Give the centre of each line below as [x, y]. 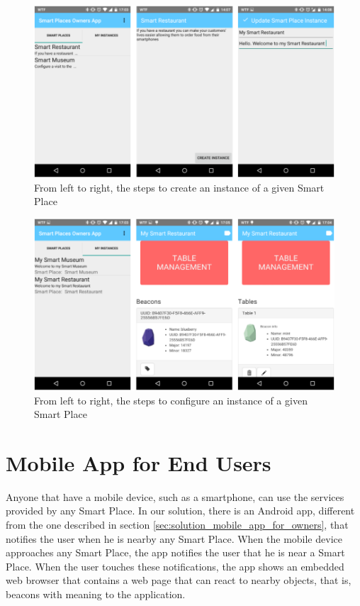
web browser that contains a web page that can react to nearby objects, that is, [179, 580]
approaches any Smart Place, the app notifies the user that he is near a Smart [175, 552]
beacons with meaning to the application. [96, 594]
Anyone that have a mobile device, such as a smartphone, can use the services [175, 496]
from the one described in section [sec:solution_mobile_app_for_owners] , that [177, 525]
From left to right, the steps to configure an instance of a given [171, 400]
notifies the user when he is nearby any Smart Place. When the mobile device [174, 538]
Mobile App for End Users [139, 462]
